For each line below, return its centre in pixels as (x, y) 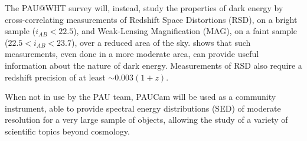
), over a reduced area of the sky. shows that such (161, 42)
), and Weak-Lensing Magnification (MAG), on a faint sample (185, 31)
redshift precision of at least (55, 77)
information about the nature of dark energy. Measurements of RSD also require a (153, 65)
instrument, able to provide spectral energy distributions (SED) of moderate (143, 108)
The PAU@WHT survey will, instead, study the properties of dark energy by (144, 8)
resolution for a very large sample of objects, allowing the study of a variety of (146, 120)
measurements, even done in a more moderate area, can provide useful (132, 54)
